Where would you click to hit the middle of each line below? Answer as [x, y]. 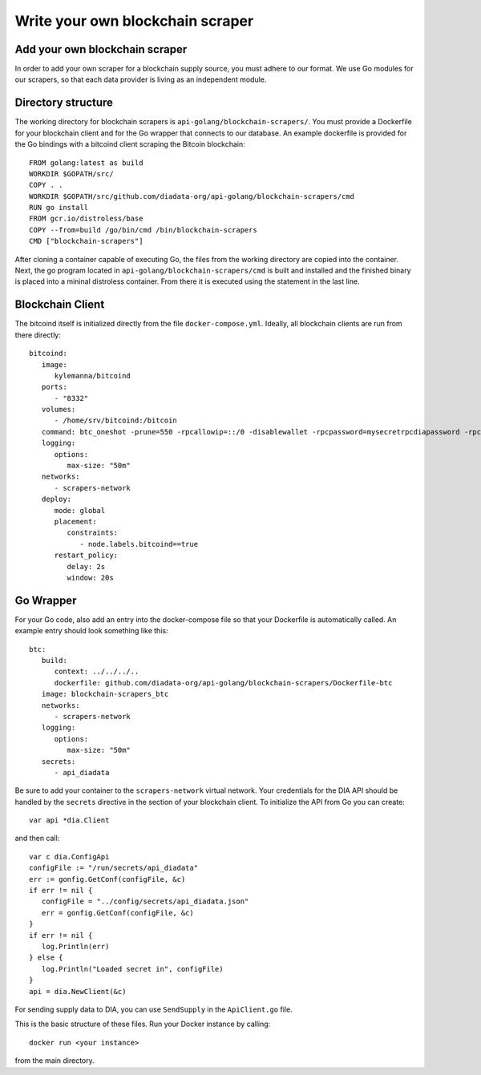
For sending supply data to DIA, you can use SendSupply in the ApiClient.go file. [154, 1009]
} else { [46, 958]
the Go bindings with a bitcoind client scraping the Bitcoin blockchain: [130, 144]
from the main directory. [55, 1061]
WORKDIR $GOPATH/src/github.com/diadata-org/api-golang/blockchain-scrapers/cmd [192, 196]
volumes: [59, 410]
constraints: [93, 533]
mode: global [80, 510]
